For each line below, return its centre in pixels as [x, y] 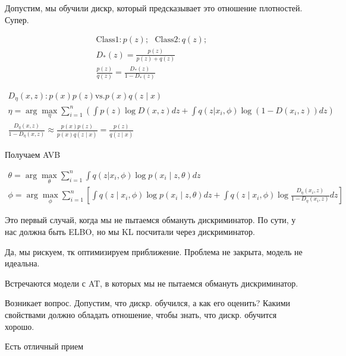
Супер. [17, 19]
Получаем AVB [33, 154]
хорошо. [20, 326]
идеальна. [22, 263]
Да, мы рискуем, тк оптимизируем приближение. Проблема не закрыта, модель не [154, 251]
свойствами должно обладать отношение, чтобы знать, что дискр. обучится [141, 314]
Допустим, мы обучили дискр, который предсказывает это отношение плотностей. [154, 8]
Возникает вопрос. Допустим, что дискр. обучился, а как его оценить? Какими [148, 303]
